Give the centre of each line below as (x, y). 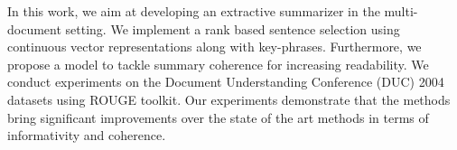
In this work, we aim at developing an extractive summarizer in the (194, 11)
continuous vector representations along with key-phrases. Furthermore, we (215, 47)
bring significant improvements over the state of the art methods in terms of (218, 117)
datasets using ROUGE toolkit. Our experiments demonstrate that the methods (229, 99)
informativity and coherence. (87, 135)
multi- (401, 11)
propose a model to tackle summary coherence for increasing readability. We (218, 64)
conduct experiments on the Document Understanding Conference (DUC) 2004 (226, 82)
